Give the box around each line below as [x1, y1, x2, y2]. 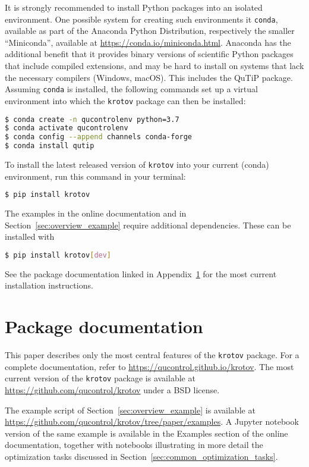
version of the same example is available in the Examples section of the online [5, 427, 288, 439]
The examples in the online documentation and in [5, 207, 187, 220]
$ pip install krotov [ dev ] [5, 250, 112, 259]
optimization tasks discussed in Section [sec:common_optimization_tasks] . [5, 450, 278, 462]
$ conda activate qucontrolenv [5, 124, 128, 133]
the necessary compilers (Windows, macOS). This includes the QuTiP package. [5, 71, 293, 83]
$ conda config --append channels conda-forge [5, 133, 193, 142]
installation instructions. [5, 279, 93, 292]
